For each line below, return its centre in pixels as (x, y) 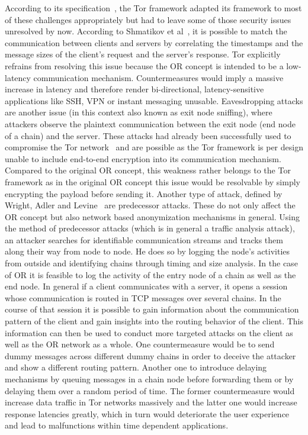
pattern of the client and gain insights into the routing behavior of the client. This (154, 321)
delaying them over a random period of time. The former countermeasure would (150, 390)
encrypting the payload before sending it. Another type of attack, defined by (144, 193)
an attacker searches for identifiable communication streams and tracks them (144, 239)
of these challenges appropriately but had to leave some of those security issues (148, 19)
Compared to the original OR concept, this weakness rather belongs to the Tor (148, 170)
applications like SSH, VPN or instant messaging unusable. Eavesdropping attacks (154, 100)
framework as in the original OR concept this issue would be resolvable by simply (153, 181)
